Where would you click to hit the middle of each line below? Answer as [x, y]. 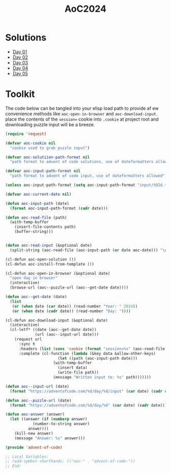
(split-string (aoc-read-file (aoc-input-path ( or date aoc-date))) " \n [89, 250]
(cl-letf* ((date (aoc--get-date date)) [53, 330]
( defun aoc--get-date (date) [36, 297]
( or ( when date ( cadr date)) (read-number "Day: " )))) [71, 311]
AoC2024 [85, 9]
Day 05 [20, 73]
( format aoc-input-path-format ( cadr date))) [59, 208]
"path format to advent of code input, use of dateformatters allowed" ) [89, 176]
